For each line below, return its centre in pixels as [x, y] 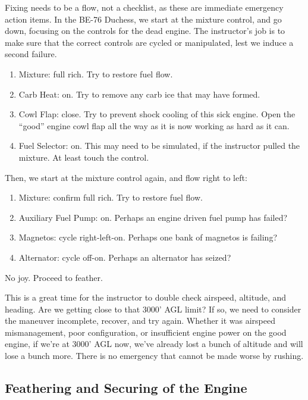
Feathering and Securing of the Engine [126, 388]
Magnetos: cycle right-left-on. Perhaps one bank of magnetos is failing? [148, 237]
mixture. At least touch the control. [84, 157]
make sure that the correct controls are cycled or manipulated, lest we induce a [149, 42]
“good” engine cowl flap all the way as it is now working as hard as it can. [154, 125]
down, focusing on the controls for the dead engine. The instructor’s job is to [145, 31]
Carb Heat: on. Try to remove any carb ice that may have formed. [139, 94]
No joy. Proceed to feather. [54, 277]
